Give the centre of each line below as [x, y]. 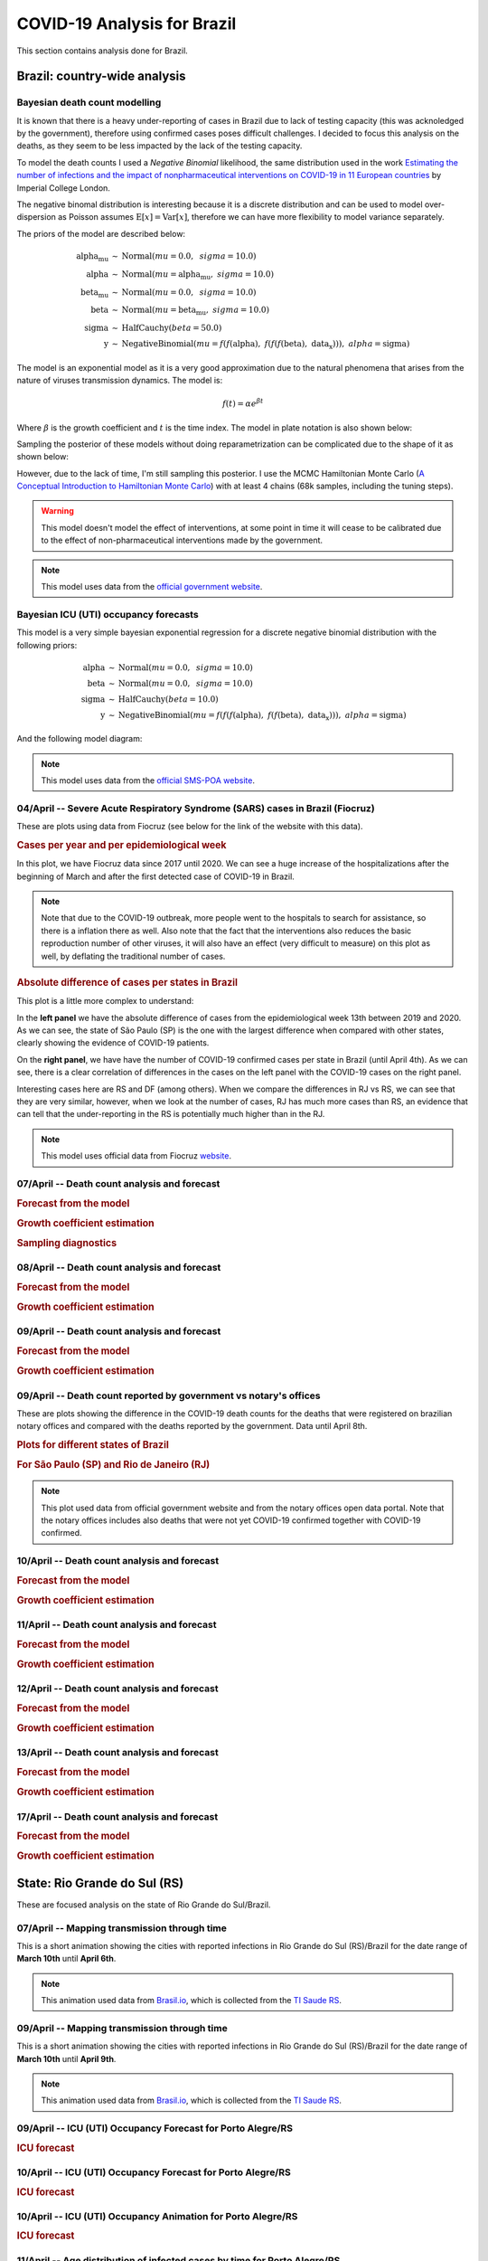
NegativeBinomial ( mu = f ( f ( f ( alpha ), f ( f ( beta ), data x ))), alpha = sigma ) [262, 716]
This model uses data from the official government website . [152, 587]
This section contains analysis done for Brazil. [103, 51]
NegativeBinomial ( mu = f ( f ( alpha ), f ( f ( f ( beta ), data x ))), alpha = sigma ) [266, 345]
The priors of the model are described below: [101, 233]
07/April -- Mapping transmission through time [122, 1928]
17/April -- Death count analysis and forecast [117, 1816]
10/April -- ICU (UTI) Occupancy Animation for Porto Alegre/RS [157, 2216]
